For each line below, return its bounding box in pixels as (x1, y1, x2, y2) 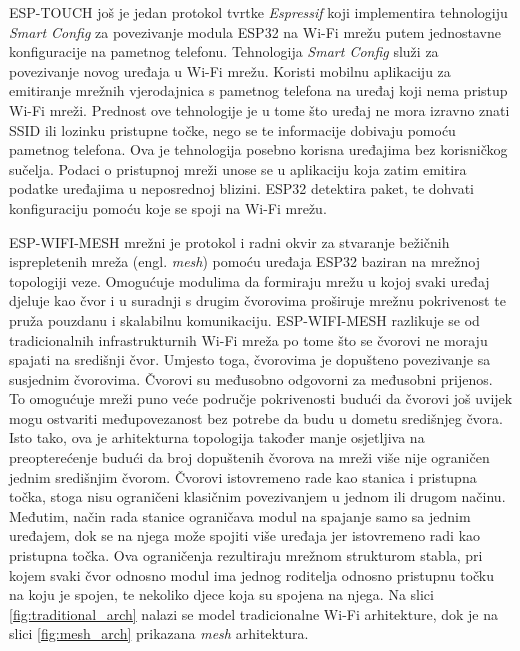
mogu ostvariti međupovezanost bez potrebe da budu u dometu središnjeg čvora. (9, 407, 503, 428)
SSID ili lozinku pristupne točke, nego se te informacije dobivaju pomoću (9, 119, 456, 140)
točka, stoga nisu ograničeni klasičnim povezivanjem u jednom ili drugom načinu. (9, 486, 506, 507)
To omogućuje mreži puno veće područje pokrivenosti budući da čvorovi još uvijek (9, 388, 513, 409)
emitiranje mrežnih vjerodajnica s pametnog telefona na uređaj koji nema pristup (9, 80, 508, 101)
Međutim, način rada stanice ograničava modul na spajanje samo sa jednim (9, 505, 471, 526)
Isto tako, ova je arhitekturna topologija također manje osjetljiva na (9, 427, 425, 448)
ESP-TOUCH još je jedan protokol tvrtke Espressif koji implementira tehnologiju (9, 2, 508, 22)
